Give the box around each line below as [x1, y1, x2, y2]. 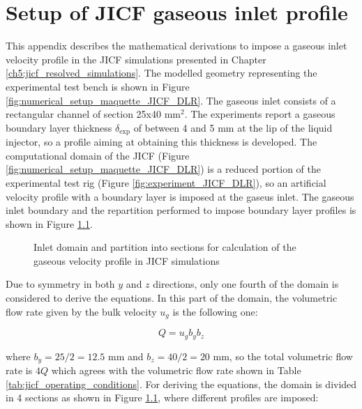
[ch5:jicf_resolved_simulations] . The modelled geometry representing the [6, 65, 317, 80]
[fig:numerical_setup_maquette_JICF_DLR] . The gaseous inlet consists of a [6, 93, 336, 107]
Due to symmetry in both [6, 277, 115, 291]
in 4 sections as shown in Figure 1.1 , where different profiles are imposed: [6, 390, 319, 405]
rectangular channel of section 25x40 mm [6, 107, 181, 121]
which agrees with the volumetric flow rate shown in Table [51, 363, 301, 378]
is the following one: [172, 304, 258, 318]
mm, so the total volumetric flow [213, 348, 353, 363]
